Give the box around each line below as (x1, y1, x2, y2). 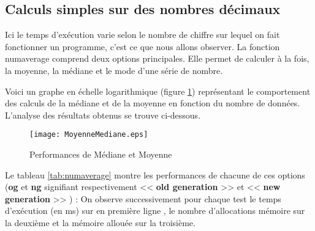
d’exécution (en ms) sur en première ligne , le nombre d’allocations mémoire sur (5, 204, 305, 217)
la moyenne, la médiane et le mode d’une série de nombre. (5, 64, 223, 76)
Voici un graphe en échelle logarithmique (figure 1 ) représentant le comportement (5, 84, 311, 97)
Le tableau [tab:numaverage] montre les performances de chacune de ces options (5, 168, 305, 181)
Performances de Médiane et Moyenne (29, 148, 172, 161)
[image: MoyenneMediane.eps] (29, 130, 148, 139)
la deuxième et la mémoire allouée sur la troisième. (5, 216, 195, 229)
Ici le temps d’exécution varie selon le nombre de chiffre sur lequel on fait (5, 28, 280, 41)
